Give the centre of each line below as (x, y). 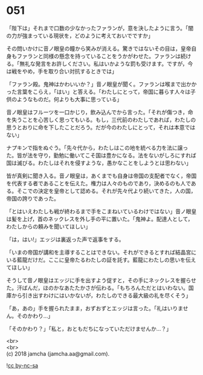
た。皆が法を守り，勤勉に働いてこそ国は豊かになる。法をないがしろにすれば (101, 155)
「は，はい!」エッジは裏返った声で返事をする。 (66, 239)
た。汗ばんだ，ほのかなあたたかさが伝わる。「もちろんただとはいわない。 (98, 288)
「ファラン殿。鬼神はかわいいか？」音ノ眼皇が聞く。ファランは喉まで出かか (101, 84)
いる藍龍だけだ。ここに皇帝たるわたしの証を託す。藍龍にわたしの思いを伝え (101, 260)
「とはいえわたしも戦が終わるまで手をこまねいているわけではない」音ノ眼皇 (101, 211)
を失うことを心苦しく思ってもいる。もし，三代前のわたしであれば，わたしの (101, 119)
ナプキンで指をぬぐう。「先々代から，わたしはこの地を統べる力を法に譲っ (97, 148)
